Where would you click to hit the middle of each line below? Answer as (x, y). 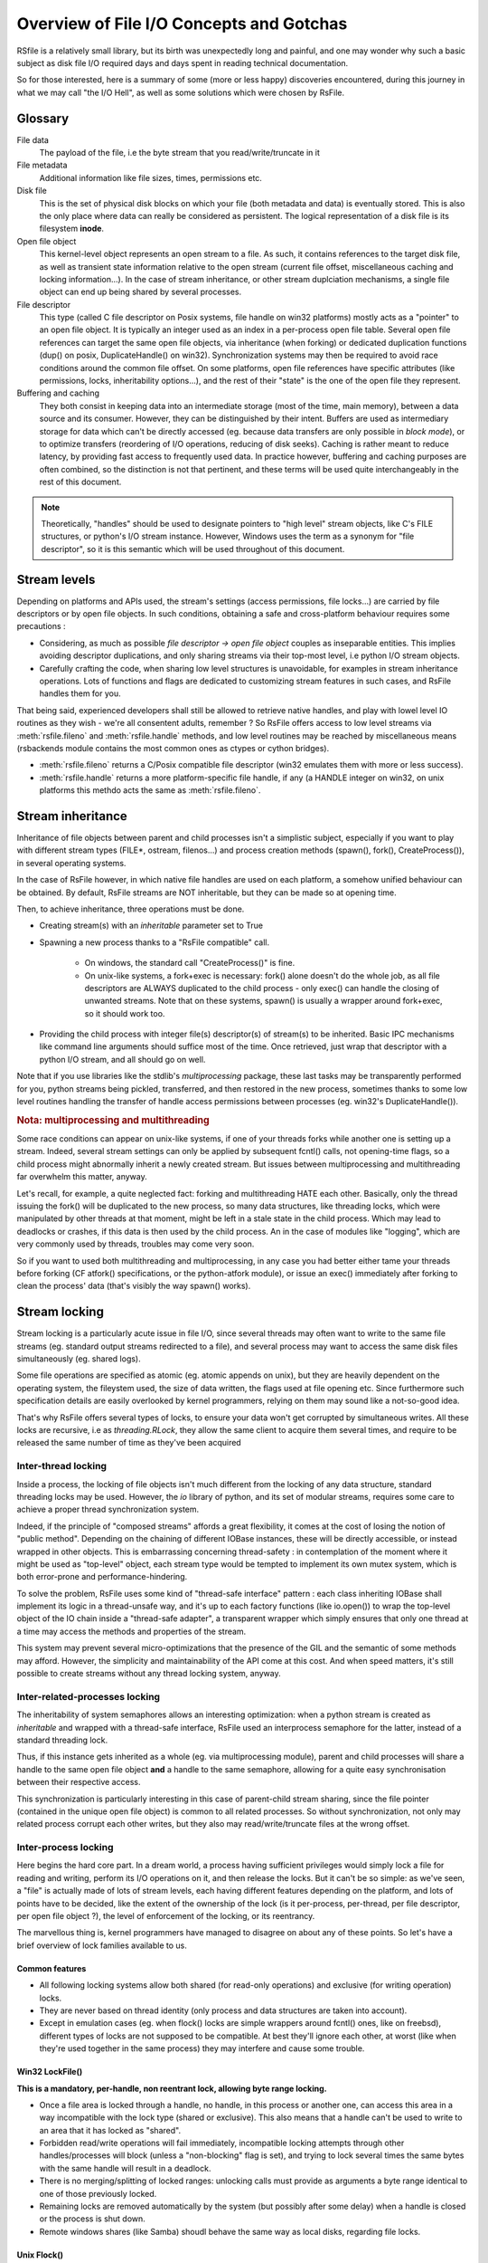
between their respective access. (79, 1782)
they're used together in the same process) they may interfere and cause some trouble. (202, 2048)
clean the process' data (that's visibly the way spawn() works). (134, 1286)
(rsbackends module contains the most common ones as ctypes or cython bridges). (173, 748)
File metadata (42, 165)
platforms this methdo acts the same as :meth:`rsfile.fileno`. (150, 790)
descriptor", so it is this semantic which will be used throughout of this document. (193, 549)
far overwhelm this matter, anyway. (82, 1177)
